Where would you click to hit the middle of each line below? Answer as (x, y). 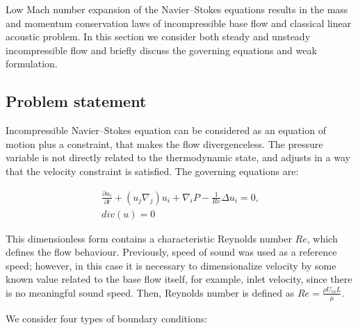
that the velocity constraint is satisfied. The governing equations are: (152, 171)
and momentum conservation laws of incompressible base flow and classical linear (179, 23)
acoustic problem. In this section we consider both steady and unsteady (158, 36)
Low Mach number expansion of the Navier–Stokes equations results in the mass (177, 9)
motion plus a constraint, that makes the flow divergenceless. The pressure (164, 143)
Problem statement (76, 101)
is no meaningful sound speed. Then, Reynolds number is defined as (150, 292)
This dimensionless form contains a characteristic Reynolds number (149, 238)
